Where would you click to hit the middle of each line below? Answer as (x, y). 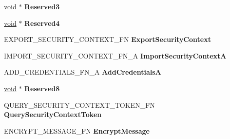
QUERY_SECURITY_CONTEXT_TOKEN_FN (79, 105)
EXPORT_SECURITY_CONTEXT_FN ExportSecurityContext (107, 39)
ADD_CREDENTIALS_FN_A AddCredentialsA (83, 72)
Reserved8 (42, 88)
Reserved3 (42, 6)
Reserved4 (42, 23)
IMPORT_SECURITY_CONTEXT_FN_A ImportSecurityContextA (115, 55)
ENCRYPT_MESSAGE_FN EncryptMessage (77, 130)
